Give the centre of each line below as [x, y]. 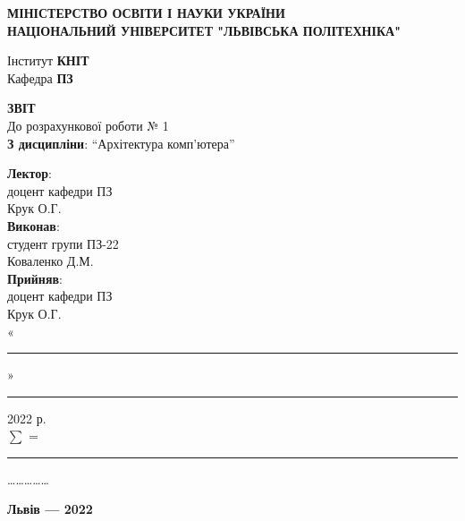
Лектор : [30, 173]
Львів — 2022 [50, 509]
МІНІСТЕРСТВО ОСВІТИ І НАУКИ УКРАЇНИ [146, 13]
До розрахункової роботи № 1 [88, 125]
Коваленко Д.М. [51, 261]
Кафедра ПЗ [40, 77]
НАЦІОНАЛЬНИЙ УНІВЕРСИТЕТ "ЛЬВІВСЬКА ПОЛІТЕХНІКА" [204, 30]
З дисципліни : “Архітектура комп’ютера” [121, 143]
